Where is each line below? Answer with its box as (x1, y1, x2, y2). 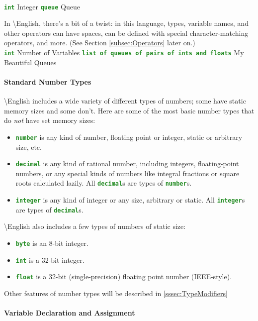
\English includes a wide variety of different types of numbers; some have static (4, 96, 246, 106)
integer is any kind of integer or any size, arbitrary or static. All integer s (15, 195, 245, 205)
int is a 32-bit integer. (15, 254, 85, 265)
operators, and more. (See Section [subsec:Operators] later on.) (4, 37, 195, 48)
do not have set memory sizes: (4, 115, 95, 125)
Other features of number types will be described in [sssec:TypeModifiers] (4, 288, 228, 298)
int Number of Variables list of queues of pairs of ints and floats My (4, 47, 244, 58)
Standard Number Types (4, 76, 91, 87)
